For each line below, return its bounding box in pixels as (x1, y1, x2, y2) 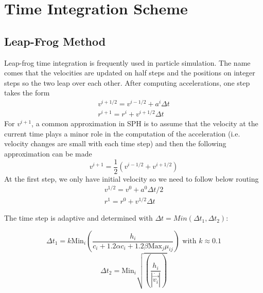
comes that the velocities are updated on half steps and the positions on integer (4, 67, 255, 78)
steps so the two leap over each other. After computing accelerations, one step (4, 77, 250, 88)
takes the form (4, 87, 50, 98)
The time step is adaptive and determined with (4, 212, 153, 223)
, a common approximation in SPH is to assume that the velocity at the (31, 118, 258, 129)
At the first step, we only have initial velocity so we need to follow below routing (4, 173, 259, 184)
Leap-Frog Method (4, 33, 106, 49)
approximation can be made (4, 148, 92, 159)
